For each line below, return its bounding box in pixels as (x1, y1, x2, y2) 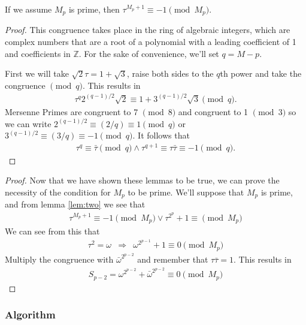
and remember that (137, 253, 208, 266)
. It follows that (132, 129, 190, 142)
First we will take (5, 67, 69, 80)
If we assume (5, 3, 52, 15)
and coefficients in (5, 47, 71, 59)
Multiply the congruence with (5, 253, 114, 266)
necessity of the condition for (5, 186, 111, 198)
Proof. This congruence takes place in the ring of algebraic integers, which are (5, 23, 290, 36)
